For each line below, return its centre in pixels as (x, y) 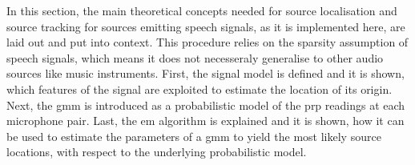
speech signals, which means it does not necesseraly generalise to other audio (195, 57)
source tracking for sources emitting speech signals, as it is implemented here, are (206, 26)
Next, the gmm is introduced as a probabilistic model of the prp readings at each (206, 105)
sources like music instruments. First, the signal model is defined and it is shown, (205, 73)
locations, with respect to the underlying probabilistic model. (157, 152)
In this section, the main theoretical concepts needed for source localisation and (202, 10)
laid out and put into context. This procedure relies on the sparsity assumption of (207, 42)
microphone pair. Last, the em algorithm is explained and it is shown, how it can (205, 121)
